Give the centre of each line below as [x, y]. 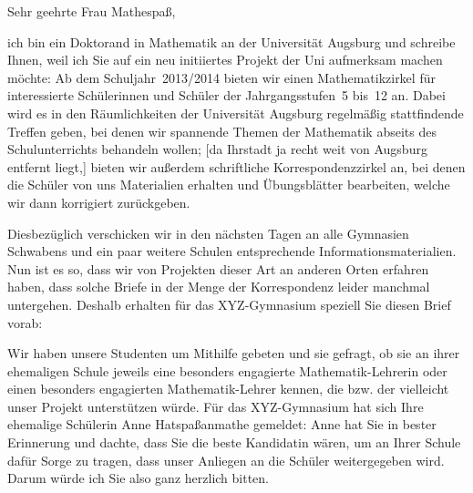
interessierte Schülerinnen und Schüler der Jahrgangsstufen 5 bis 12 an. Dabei [226, 95]
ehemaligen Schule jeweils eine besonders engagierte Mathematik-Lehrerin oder [227, 370]
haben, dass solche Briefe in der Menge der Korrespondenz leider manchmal [219, 287]
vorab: [25, 322]
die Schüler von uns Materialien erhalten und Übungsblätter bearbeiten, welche [229, 185]
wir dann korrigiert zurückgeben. [99, 202]
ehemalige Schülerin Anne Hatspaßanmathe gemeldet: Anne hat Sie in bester [222, 424]
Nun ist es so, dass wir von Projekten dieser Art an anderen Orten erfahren [218, 268]
